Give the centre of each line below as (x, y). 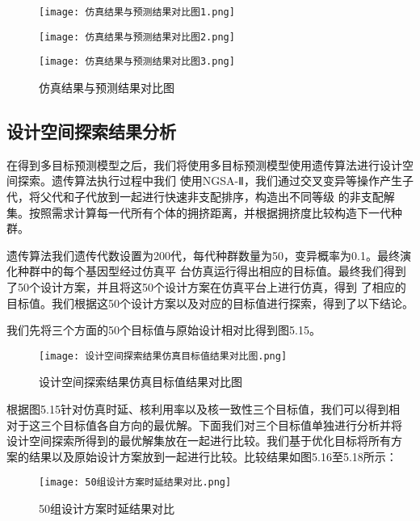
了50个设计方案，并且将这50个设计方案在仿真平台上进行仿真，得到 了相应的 (206, 286)
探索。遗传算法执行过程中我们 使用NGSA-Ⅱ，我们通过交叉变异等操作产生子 (215, 181)
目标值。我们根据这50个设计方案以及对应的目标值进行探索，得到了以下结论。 (210, 303)
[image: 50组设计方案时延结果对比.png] (135, 483)
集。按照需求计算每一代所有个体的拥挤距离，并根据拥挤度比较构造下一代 (199, 212)
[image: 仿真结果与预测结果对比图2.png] (137, 37)
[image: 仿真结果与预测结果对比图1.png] (137, 12)
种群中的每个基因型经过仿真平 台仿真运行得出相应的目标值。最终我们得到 (212, 271)
